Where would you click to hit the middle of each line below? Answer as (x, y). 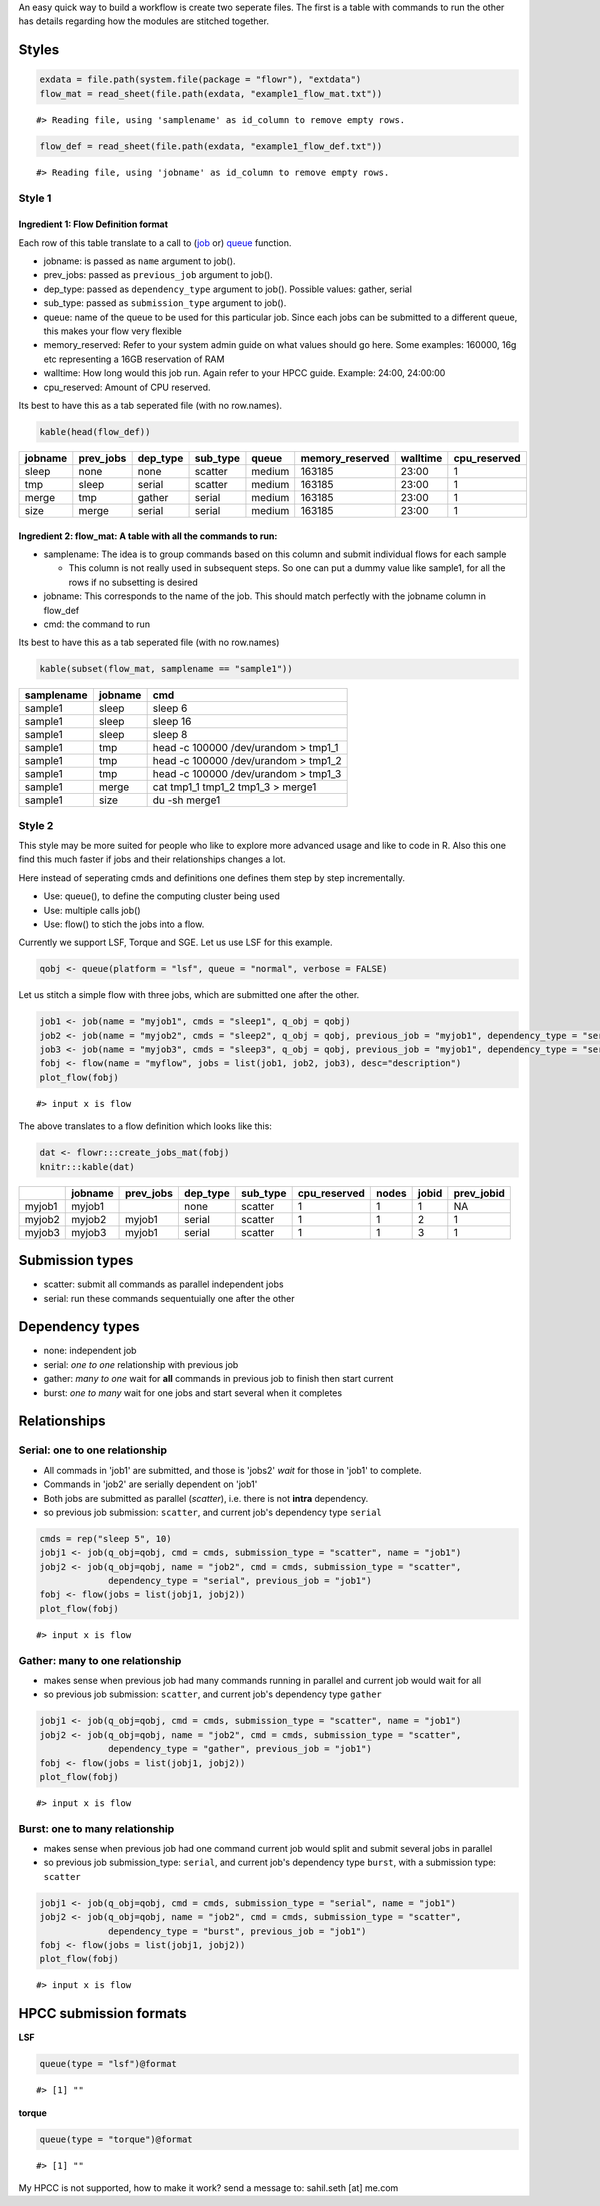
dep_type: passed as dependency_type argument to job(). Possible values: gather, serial (227, 289)
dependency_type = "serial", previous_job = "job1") (240, 1581)
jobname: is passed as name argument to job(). (139, 261)
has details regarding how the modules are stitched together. (144, 21)
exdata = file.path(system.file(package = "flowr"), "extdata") (200, 79)
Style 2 (36, 825)
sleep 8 (170, 735)
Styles (39, 50)
